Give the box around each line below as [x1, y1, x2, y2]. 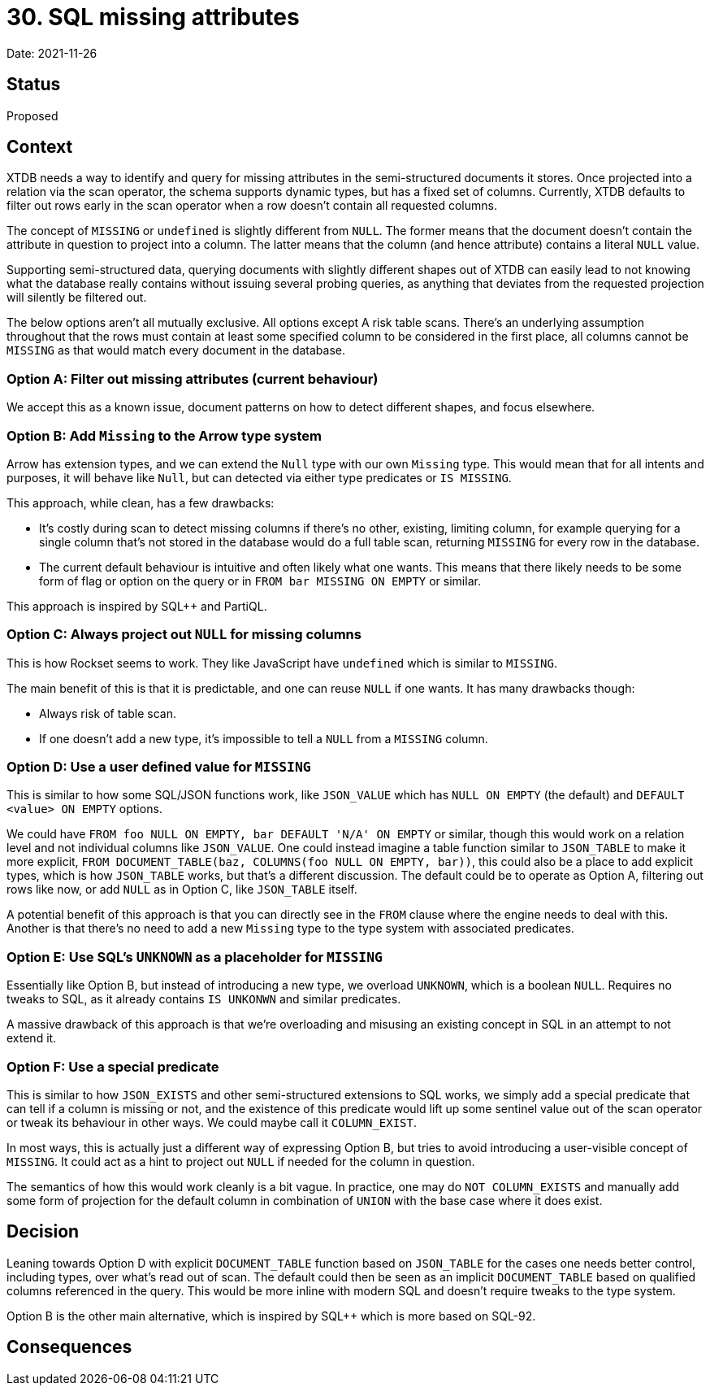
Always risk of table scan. [39, 706, 176, 720]
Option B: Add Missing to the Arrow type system [6, 427, 322, 444]
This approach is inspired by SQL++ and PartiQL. [6, 598, 267, 613]
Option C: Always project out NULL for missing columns [6, 626, 361, 643]
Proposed [6, 108, 58, 123]
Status [6, 74, 61, 95]
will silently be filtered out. [6, 290, 147, 305]
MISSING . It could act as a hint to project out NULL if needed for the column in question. [6, 1154, 475, 1168]
